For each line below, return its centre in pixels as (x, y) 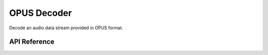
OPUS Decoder (40, 13)
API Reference (32, 42)
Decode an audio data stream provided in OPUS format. (66, 28)
